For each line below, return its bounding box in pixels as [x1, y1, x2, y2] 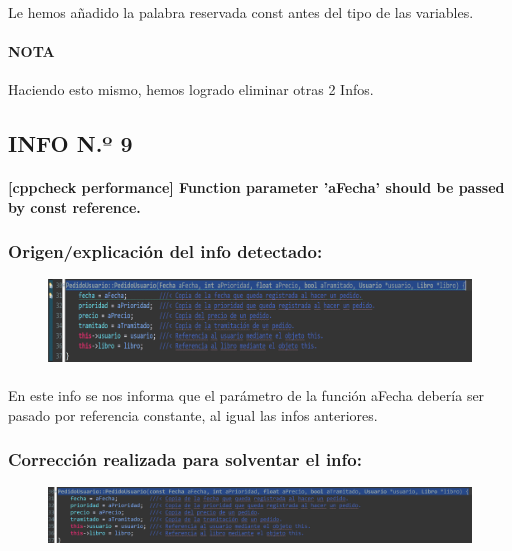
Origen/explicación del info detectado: [8, 239, 323, 264]
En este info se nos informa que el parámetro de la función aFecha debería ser [8, 384, 485, 405]
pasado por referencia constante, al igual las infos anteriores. [8, 404, 378, 425]
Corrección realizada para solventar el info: [8, 447, 362, 472]
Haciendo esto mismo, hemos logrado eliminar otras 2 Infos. [8, 78, 374, 99]
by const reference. [8, 196, 141, 217]
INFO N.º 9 [8, 127, 133, 158]
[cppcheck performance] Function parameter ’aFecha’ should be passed [8, 176, 505, 197]
